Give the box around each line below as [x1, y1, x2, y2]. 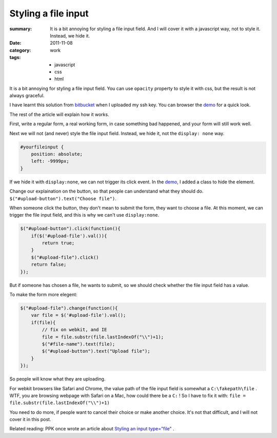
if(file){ [31, 319, 56, 326]
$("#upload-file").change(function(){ [20, 306, 118, 311]
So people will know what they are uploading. [9, 376, 106, 382]
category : [9, 47, 31, 53]
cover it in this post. [9, 416, 51, 423]
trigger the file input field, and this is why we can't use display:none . [9, 212, 160, 218]
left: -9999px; [31, 158, 69, 164]
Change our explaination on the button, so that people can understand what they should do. [9, 188, 204, 195]
